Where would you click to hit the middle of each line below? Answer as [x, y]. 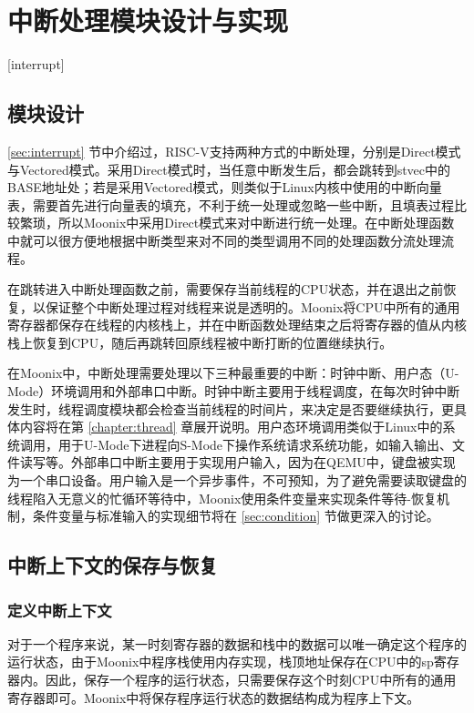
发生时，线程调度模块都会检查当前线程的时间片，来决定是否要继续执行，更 [231, 408]
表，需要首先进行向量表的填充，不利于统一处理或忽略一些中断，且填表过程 [231, 204]
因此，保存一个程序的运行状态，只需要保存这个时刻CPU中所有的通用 [251, 679]
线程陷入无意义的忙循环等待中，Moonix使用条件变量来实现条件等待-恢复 [222, 498]
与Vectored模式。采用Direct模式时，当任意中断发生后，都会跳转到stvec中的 [229, 169]
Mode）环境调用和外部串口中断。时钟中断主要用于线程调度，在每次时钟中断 [234, 391]
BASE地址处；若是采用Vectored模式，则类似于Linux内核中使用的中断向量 [225, 187]
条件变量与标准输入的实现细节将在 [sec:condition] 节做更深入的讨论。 [236, 516]
